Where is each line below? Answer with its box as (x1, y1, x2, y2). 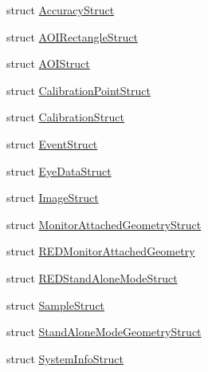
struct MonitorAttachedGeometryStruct (6, 216, 202, 232)
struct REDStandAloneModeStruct (6, 269, 178, 286)
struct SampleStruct (6, 296, 105, 313)
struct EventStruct (6, 135, 98, 152)
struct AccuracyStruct (6, 2, 115, 18)
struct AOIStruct (6, 55, 90, 72)
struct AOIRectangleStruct (6, 28, 138, 45)
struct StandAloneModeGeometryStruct (6, 323, 202, 340)
